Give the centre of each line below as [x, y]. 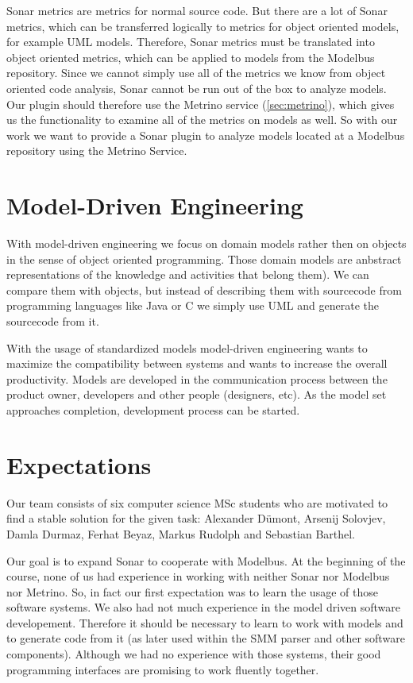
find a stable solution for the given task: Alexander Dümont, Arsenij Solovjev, [196, 518]
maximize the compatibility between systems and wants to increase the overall [197, 363]
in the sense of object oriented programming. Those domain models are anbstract [204, 259]
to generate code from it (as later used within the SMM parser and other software [206, 638]
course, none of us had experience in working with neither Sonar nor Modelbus [198, 576]
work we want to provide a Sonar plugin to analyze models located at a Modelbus [206, 135]
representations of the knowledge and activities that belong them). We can [188, 274]
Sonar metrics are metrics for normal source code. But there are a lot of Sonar [197, 10]
